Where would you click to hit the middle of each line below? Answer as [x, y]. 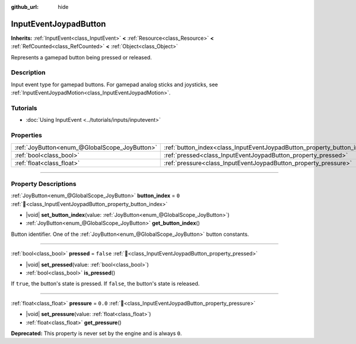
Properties [27, 135]
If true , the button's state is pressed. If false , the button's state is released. [105, 284]
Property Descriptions [44, 184]
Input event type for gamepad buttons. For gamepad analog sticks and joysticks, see [115, 84]
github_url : [25, 7]
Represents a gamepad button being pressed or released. [82, 57]
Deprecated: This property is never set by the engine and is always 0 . [96, 333]
